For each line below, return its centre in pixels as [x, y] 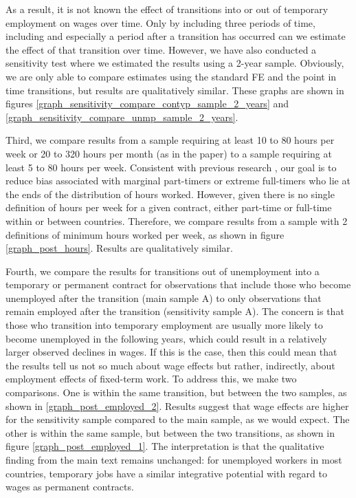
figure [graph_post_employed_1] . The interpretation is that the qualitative [165, 446]
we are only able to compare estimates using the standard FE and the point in [171, 76]
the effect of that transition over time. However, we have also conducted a [161, 49]
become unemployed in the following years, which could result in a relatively [166, 338]
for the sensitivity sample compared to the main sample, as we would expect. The [178, 419]
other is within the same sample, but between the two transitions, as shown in [170, 432]
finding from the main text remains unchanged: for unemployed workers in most [174, 459]
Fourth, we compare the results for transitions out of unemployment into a [163, 271]
